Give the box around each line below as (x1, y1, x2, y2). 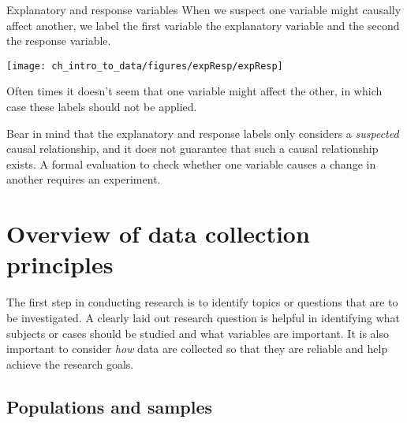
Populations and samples (6, 394, 213, 418)
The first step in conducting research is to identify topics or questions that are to (6, 294, 398, 310)
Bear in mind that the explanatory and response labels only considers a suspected (6, 124, 399, 141)
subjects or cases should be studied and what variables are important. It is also (6, 325, 390, 341)
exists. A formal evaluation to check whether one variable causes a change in (6, 155, 376, 172)
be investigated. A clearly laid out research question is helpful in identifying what (6, 309, 401, 325)
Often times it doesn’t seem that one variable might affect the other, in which (6, 83, 383, 99)
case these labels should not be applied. (6, 98, 197, 115)
